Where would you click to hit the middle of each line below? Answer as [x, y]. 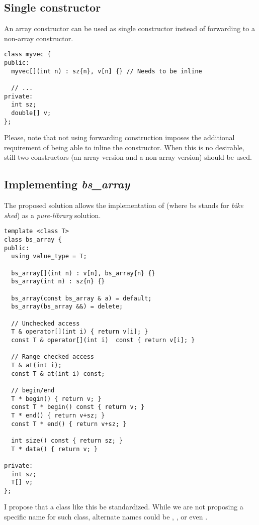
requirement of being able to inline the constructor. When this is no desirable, [124, 147]
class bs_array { [33, 240]
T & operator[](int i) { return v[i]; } [80, 332]
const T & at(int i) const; [58, 374]
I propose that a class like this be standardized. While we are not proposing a [124, 507]
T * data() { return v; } [55, 449]
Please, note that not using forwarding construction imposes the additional [119, 137]
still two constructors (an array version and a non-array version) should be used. [128, 157]
